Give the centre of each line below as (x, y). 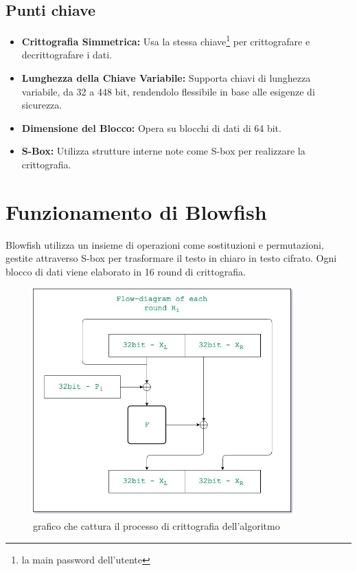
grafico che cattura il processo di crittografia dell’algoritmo (157, 526)
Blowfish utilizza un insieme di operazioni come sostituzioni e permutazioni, (165, 244)
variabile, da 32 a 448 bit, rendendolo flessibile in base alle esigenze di (168, 91)
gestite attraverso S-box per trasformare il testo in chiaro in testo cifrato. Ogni (171, 258)
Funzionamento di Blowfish (136, 211)
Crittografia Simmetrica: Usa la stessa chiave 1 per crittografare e (166, 40)
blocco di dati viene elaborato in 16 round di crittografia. (126, 271)
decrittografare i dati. (67, 55)
